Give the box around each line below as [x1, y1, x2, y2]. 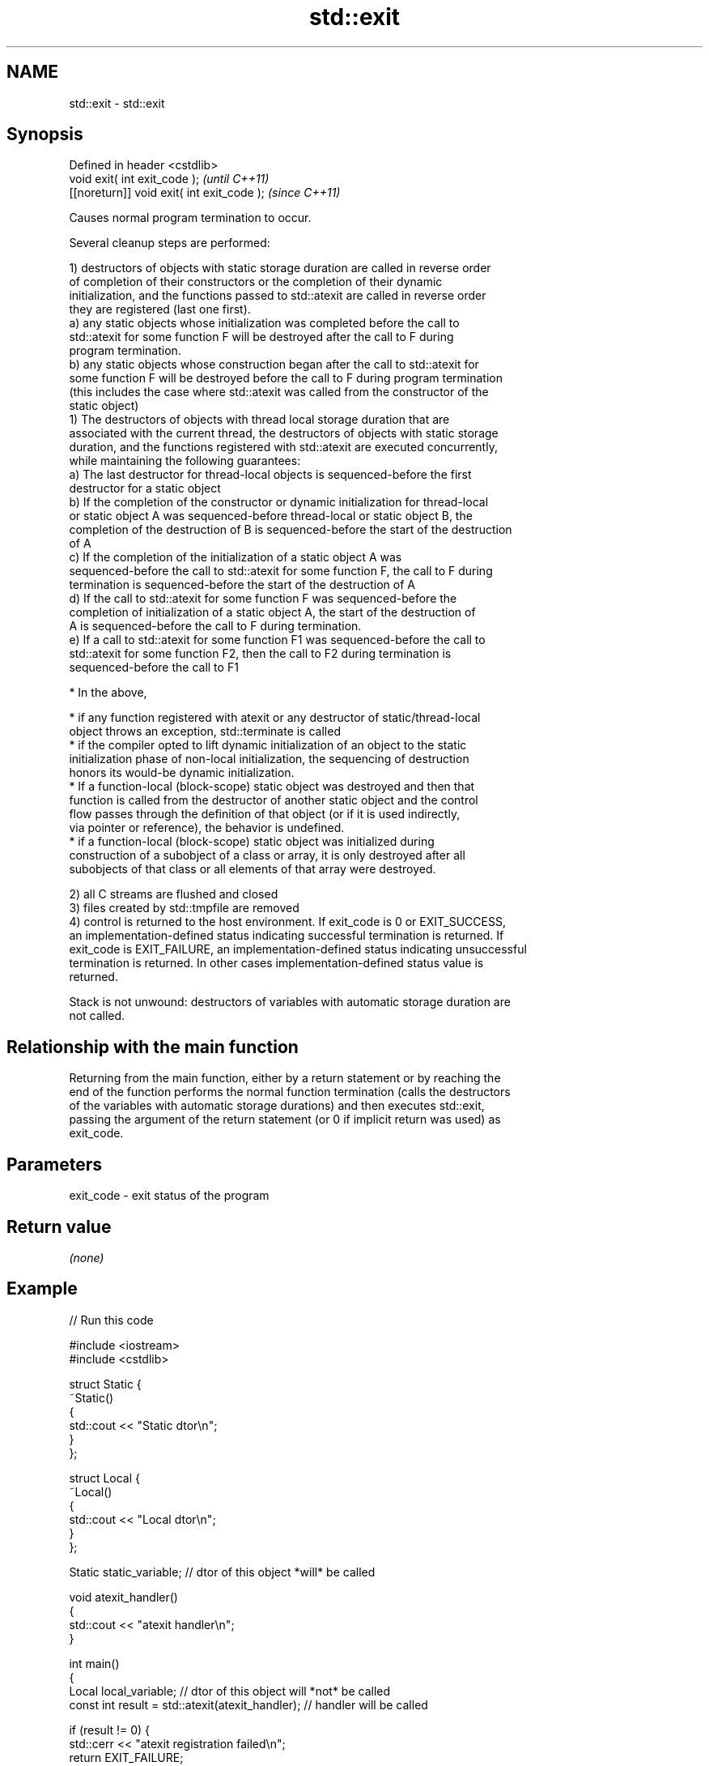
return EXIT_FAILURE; [69, 1750, 184, 1764]
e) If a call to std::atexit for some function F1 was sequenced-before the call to [69, 633, 486, 647]
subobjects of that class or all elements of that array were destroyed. [69, 862, 436, 877]
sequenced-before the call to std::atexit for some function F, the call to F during [69, 564, 493, 578]
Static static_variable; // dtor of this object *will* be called [69, 1564, 376, 1579]
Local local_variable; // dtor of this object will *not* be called [69, 1683, 391, 1698]
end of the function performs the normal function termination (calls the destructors [69, 1085, 511, 1099]
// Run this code [69, 1312, 154, 1327]
